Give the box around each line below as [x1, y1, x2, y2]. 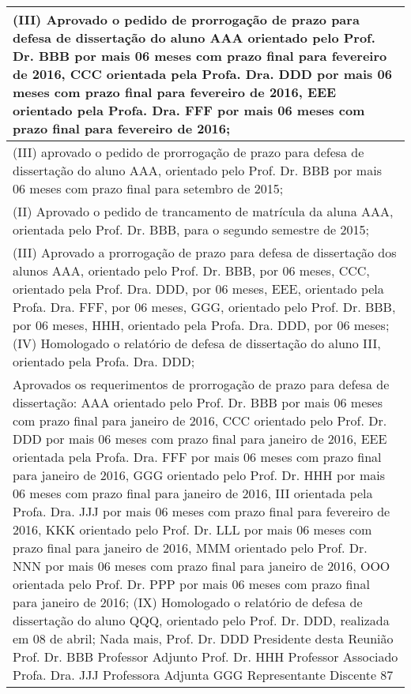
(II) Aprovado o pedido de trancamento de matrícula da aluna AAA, [13, 202, 394, 220]
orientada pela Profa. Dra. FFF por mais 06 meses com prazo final [13, 448, 382, 466]
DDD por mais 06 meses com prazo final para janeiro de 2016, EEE [13, 430, 387, 448]
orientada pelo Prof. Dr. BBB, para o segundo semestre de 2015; [13, 220, 369, 238]
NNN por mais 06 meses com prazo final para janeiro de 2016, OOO [13, 557, 390, 575]
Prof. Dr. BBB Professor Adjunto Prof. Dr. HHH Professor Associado [13, 647, 398, 666]
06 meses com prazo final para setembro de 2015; [13, 179, 284, 197]
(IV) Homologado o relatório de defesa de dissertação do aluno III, [13, 334, 381, 352]
